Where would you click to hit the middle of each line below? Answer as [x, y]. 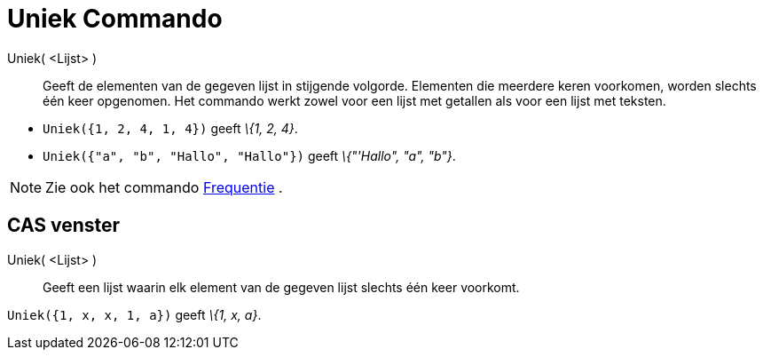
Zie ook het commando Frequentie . [164, 187]
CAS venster [64, 226]
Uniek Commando [115, 19]
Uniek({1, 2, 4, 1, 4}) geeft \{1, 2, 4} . [170, 128]
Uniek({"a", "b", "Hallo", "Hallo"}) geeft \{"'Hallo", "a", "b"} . [249, 155]
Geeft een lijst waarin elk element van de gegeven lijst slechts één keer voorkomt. [281, 287]
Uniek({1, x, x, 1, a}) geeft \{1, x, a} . [134, 314]
